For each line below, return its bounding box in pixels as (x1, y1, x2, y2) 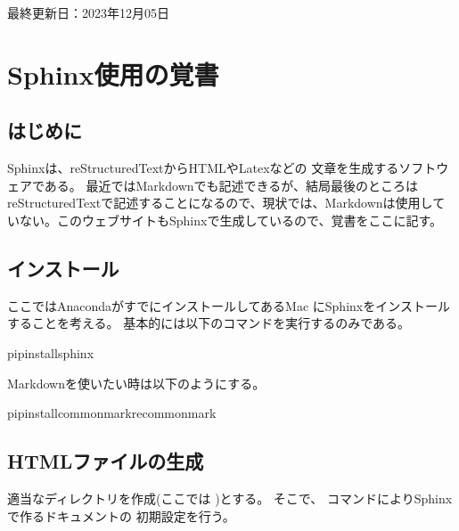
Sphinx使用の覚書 (7, 55, 219, 92)
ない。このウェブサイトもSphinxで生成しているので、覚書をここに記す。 (19, 210, 443, 229)
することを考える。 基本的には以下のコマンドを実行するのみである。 (7, 314, 411, 332)
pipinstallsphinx (7, 343, 94, 362)
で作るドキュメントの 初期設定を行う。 (7, 506, 235, 525)
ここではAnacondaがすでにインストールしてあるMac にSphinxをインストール (7, 296, 450, 315)
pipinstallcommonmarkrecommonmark (7, 404, 217, 422)
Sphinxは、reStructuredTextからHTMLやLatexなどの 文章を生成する (7, 159, 399, 177)
